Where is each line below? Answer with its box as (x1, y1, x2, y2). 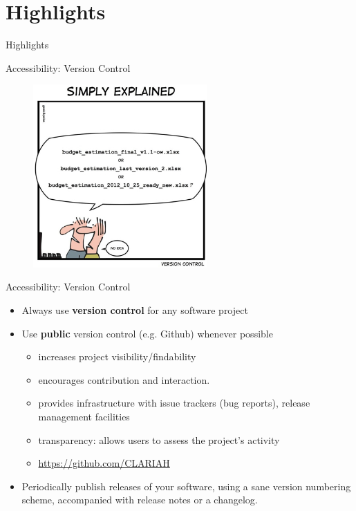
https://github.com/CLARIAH (38, 456, 170, 470)
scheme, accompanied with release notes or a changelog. (21, 492, 258, 507)
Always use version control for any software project (21, 303, 248, 317)
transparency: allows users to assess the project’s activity (38, 432, 280, 447)
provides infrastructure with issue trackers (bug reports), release (38, 396, 310, 410)
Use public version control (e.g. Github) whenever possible (21, 326, 273, 340)
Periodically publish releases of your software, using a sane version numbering (21, 479, 351, 493)
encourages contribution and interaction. (38, 372, 210, 387)
